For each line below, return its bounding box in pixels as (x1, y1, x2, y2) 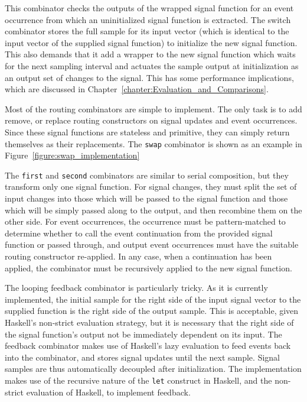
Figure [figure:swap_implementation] (5, 149, 140, 161)
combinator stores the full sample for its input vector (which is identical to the (5, 25, 289, 37)
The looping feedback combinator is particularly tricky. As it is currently (5, 281, 268, 294)
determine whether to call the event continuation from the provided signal (5, 226, 273, 239)
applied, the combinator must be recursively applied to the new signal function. (5, 261, 292, 274)
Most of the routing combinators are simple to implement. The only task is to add (5, 102, 302, 115)
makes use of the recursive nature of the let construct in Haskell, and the (5, 374, 272, 386)
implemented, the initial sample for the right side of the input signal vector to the (5, 293, 301, 305)
